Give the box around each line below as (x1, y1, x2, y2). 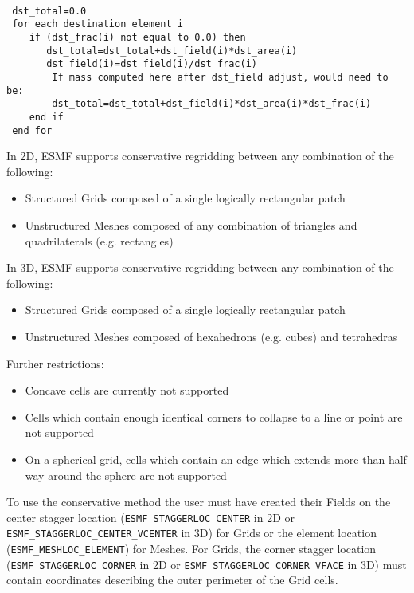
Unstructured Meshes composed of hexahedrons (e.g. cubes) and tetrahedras (25, 328, 398, 344)
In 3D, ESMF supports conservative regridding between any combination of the (6, 259, 394, 276)
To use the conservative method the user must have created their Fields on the (6, 493, 391, 510)
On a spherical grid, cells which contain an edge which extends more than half (25, 450, 407, 467)
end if (29, 111, 64, 123)
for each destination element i (12, 18, 183, 30)
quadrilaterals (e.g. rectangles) (25, 232, 174, 249)
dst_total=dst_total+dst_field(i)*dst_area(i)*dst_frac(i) (52, 98, 372, 110)
